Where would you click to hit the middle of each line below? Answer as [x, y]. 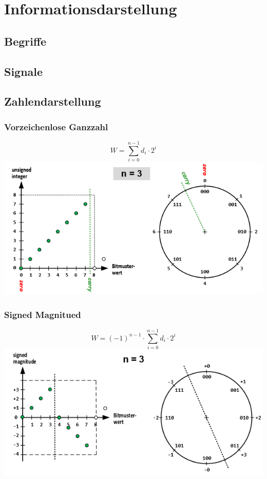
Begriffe [25, 41]
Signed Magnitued [43, 314]
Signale [24, 71]
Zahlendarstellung [53, 101]
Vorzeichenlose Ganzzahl [56, 126]
